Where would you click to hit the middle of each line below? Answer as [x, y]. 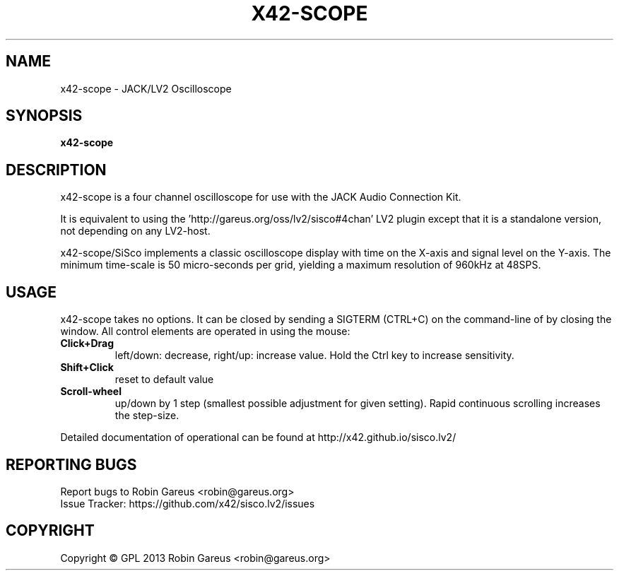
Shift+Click [87, 368]
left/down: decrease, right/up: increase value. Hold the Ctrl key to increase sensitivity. [314, 355]
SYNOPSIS [44, 116]
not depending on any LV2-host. [135, 231]
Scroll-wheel [91, 392]
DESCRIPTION [56, 170]
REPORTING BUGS [71, 464]
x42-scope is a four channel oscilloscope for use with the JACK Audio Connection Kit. [261, 197]
